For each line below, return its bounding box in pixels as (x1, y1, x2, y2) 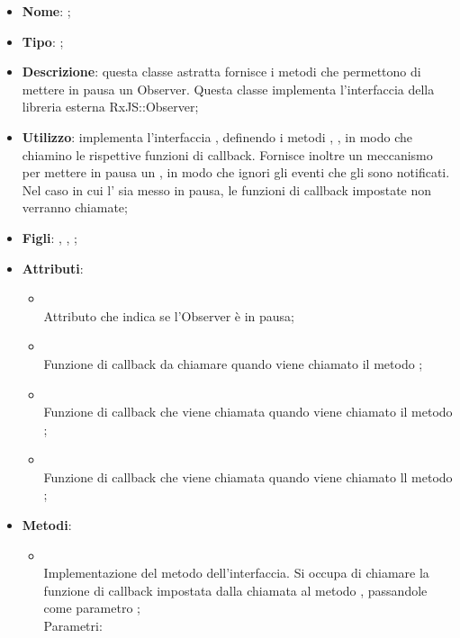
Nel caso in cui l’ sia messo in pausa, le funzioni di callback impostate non (22, 180, 432, 199)
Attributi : (22, 258, 84, 277)
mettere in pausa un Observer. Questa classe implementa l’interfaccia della (22, 79, 435, 98)
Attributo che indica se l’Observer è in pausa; (43, 306, 294, 325)
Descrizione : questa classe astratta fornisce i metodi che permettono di (22, 62, 421, 81)
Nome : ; (22, 2, 71, 20)
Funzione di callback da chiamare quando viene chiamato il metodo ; (43, 354, 423, 373)
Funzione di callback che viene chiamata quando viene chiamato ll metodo (43, 467, 453, 486)
